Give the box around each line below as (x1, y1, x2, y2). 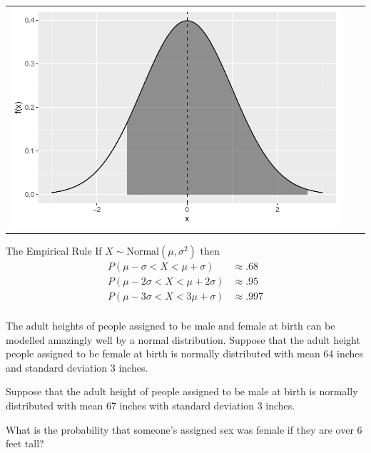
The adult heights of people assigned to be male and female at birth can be (6, 317, 335, 332)
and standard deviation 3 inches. (6, 360, 148, 375)
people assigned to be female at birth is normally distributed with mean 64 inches (6, 346, 364, 361)
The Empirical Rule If (6, 243, 102, 258)
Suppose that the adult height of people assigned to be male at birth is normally (6, 384, 358, 399)
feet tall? (6, 436, 44, 451)
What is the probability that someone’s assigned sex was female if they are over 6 (6, 422, 362, 437)
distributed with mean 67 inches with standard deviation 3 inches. (6, 397, 295, 412)
